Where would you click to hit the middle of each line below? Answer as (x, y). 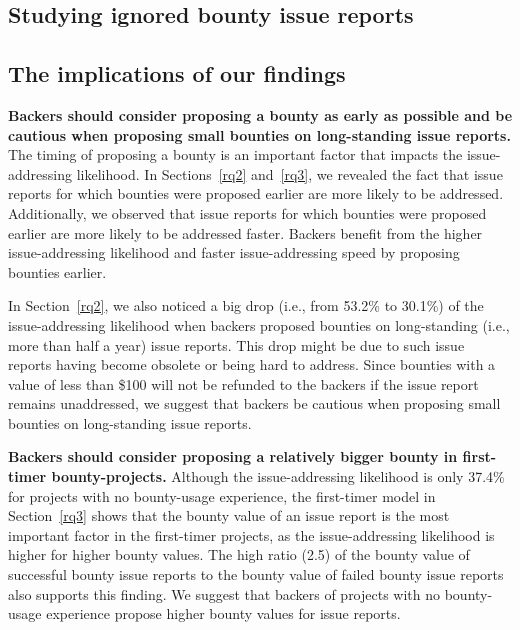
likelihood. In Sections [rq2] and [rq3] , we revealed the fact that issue (289, 173)
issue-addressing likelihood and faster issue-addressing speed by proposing (234, 252)
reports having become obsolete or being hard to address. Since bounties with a (252, 364)
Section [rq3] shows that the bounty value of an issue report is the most (229, 515)
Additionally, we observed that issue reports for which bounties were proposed (247, 212)
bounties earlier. (57, 271)
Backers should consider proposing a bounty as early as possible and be (260, 114)
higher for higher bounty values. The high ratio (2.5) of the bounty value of (239, 554)
